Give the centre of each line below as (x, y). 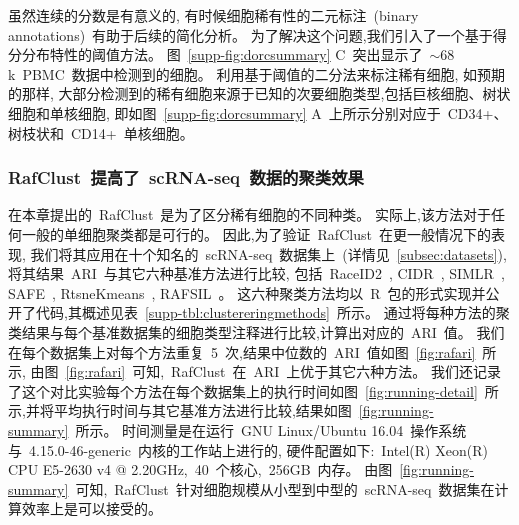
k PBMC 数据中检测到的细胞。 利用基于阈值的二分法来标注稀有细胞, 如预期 (256, 73)
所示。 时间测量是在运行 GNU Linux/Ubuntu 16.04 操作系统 (271, 429)
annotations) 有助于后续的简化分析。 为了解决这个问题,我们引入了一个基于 (250, 34)
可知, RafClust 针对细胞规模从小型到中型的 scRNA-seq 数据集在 (285, 488)
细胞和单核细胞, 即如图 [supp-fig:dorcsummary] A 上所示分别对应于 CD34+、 (258, 112)
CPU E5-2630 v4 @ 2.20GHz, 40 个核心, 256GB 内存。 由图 (200, 469)
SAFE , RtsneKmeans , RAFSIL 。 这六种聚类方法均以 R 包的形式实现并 (247, 292)
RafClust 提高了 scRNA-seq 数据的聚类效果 (186, 177)
